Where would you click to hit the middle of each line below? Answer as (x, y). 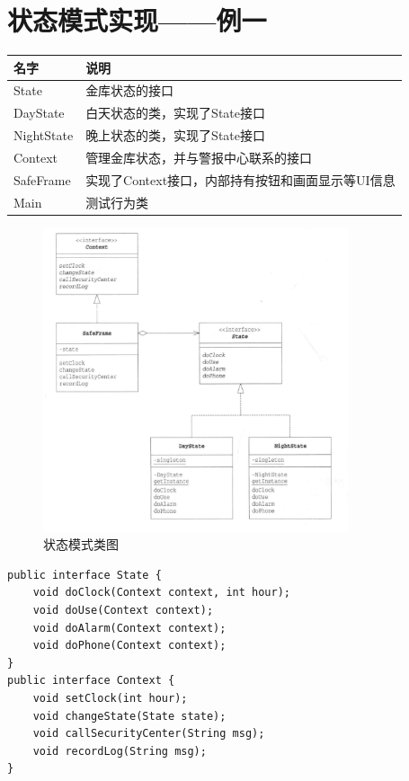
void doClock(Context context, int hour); (161, 593)
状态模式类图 (81, 544)
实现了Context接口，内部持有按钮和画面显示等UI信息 (240, 179)
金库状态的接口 (130, 90)
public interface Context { (91, 681)
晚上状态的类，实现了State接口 (176, 135)
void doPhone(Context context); (129, 646)
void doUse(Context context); (123, 611)
